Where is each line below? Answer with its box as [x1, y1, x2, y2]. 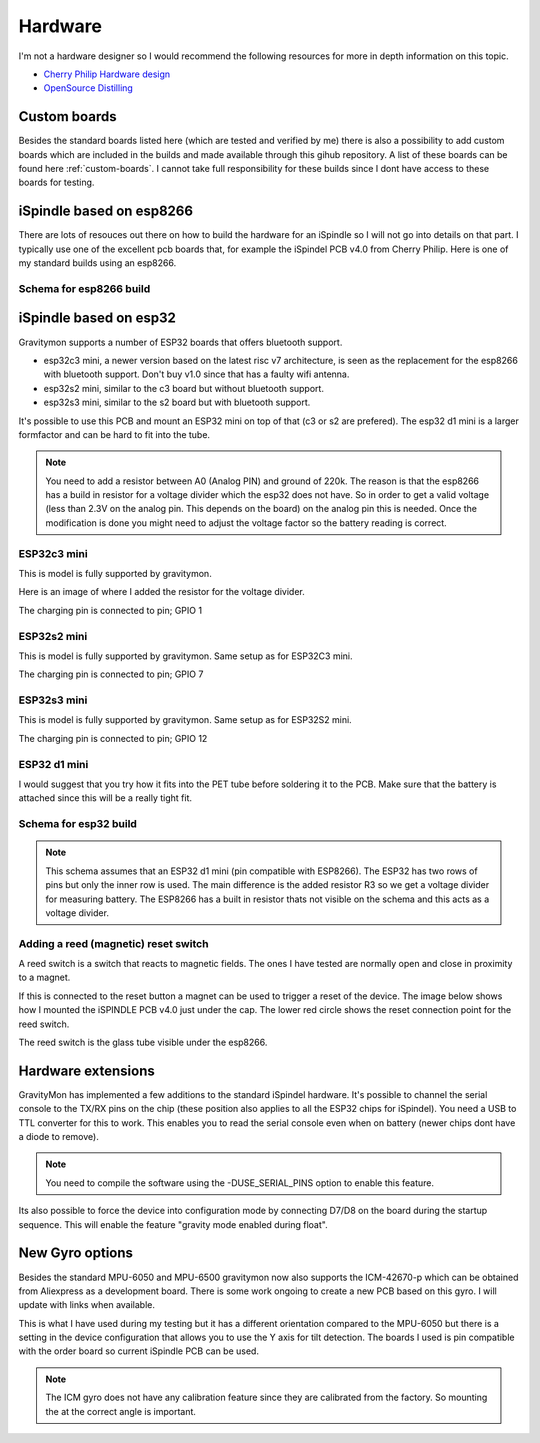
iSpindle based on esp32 [18, 310, 177, 327]
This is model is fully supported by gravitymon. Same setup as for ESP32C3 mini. [18, 650, 353, 662]
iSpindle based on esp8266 [18, 203, 194, 220]
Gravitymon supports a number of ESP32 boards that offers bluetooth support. [18, 336, 343, 348]
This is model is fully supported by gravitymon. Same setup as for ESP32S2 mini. [18, 714, 352, 726]
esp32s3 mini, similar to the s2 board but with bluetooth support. [43, 396, 311, 409]
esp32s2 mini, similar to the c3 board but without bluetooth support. [43, 382, 325, 394]
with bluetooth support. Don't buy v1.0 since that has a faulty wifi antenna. [43, 368, 350, 380]
